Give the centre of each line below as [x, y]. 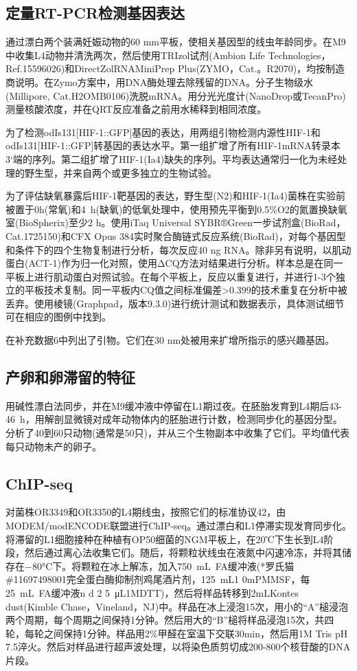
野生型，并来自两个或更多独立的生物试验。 [120, 172]
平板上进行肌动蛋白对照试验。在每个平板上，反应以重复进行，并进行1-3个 [171, 276]
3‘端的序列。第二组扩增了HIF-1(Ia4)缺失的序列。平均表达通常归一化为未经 [172, 158]
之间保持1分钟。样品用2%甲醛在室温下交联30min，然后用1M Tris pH [196, 633]
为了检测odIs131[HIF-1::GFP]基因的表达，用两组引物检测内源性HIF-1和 [163, 132]
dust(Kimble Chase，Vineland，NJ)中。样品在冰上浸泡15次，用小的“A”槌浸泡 [177, 606]
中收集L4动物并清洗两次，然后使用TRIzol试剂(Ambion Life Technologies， [168, 55]
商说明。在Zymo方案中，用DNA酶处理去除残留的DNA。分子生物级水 [159, 81]
